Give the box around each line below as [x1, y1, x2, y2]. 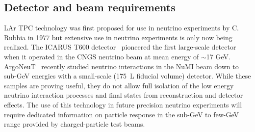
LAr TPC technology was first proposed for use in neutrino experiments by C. [4, 23, 239, 33]
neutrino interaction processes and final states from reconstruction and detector [4, 90, 243, 100]
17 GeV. [206, 51, 230, 61]
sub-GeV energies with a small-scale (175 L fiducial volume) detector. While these [4, 71, 251, 81]
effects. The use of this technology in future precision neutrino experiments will [4, 99, 242, 109]
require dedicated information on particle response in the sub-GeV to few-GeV [4, 109, 239, 119]
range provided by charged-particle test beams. [4, 119, 145, 129]
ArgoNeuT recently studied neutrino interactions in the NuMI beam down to [4, 61, 239, 71]
